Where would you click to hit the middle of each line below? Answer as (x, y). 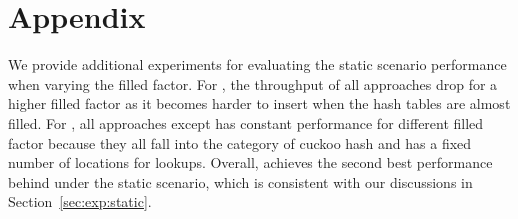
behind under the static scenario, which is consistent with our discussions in (240, 181)
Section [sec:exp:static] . (80, 201)
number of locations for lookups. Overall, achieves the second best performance (250, 162)
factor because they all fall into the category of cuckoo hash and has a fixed (240, 142)
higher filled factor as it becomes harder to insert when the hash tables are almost (259, 103)
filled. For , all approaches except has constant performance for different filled (246, 122)
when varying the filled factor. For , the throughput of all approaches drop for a (253, 83)
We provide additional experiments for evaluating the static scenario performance (257, 64)
